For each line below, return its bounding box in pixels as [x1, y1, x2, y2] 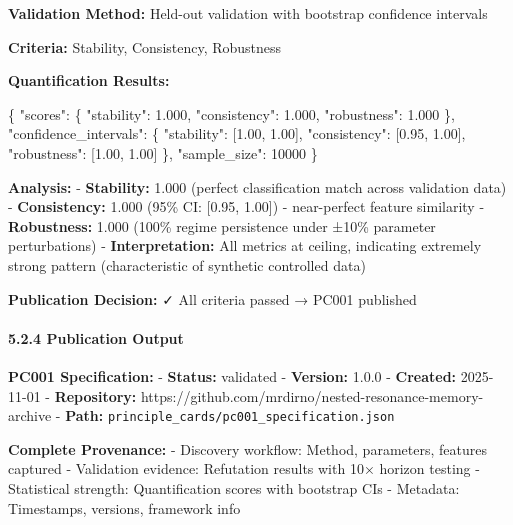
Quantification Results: [8, 70, 170, 91]
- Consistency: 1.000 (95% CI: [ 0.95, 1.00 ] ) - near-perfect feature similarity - [8, 196, 485, 217]
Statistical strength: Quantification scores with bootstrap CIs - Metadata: [8, 477, 460, 498]
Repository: [54, 385, 137, 406]
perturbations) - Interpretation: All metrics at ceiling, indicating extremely [8, 235, 482, 256]
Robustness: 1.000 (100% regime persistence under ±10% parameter [8, 215, 436, 236]
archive [8, 405, 52, 426]
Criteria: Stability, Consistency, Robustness [8, 36, 282, 57]
